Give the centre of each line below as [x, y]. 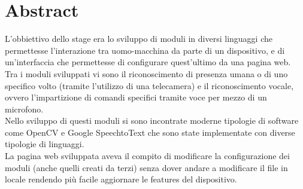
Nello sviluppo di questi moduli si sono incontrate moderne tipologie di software [152, 121]
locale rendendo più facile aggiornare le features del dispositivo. [121, 179]
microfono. [24, 109]
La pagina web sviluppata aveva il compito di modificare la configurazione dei [147, 156]
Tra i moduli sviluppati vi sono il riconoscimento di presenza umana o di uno [146, 73]
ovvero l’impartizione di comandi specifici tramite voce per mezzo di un [136, 97]
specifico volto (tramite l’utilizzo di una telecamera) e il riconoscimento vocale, [149, 85]
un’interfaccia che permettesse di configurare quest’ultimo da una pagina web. [148, 62]
